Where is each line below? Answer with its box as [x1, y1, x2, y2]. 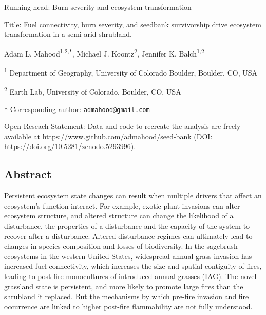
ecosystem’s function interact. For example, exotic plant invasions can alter [4, 200, 240, 211]
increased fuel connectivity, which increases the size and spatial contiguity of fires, [4, 261, 262, 271]
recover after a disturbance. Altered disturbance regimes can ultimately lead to [4, 230, 253, 241]
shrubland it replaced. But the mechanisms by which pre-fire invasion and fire [4, 291, 249, 302]
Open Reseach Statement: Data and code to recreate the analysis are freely [4, 121, 241, 132]
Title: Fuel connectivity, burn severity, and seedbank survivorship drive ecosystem [4, 18, 261, 29]
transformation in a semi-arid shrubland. [4, 29, 132, 40]
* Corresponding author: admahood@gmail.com [4, 103, 150, 114]
